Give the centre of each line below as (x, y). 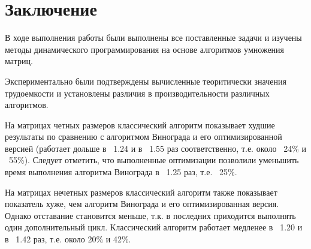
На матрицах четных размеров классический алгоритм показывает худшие (140, 124)
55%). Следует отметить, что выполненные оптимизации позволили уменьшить (154, 160)
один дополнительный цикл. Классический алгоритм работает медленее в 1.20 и (154, 227)
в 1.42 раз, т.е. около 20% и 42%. (68, 239)
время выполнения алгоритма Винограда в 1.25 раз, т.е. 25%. (121, 172)
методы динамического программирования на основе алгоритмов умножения (145, 49)
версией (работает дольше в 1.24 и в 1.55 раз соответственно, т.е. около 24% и (156, 148)
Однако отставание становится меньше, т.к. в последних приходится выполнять (150, 215)
